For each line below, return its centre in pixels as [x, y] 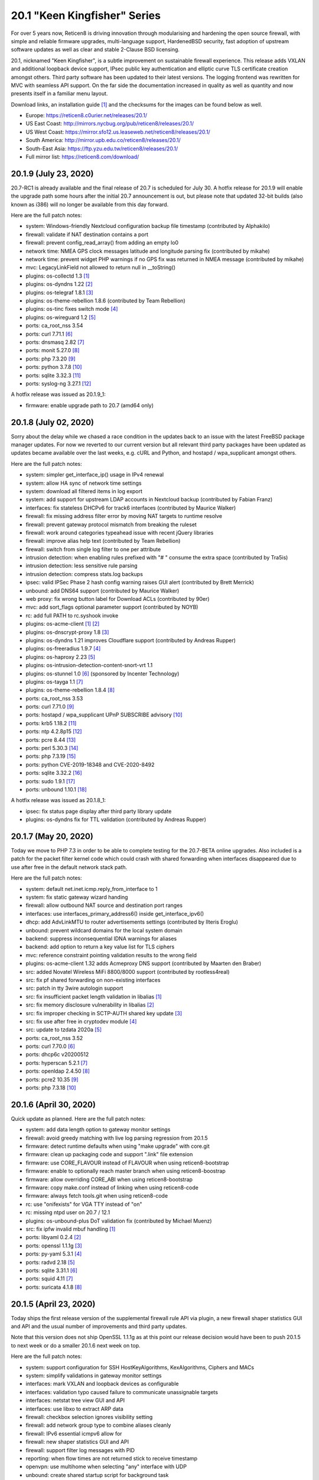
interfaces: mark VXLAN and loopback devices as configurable [102, 1384]
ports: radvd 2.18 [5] [50, 1262]
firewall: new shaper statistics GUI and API [77, 1442]
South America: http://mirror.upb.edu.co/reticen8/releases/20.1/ [103, 140]
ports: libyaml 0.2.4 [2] [53, 1237]
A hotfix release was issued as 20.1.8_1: [58, 800]
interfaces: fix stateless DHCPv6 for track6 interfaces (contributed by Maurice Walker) [131, 508]
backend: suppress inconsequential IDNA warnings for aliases [101, 938]
